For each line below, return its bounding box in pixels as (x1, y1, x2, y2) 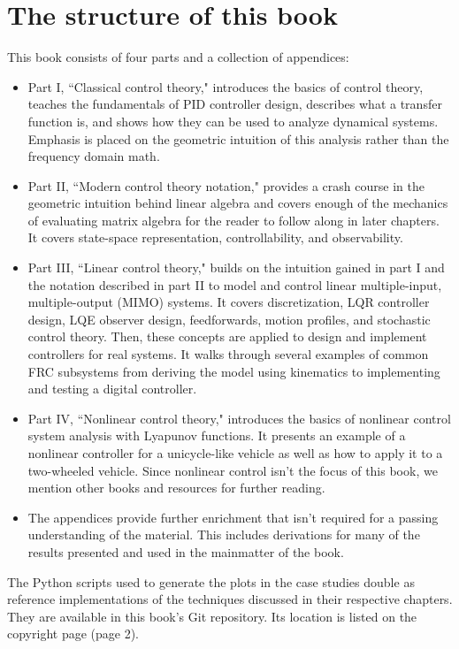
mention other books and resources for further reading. (27, 478, 325, 497)
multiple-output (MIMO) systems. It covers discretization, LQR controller (27, 293, 430, 311)
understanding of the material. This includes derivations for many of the (27, 525, 420, 544)
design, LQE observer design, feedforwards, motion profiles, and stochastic (27, 309, 431, 328)
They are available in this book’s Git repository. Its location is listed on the (7, 607, 417, 625)
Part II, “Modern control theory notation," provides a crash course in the (27, 176, 425, 195)
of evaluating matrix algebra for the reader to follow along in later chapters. (27, 210, 440, 229)
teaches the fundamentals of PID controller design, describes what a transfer (27, 95, 442, 113)
